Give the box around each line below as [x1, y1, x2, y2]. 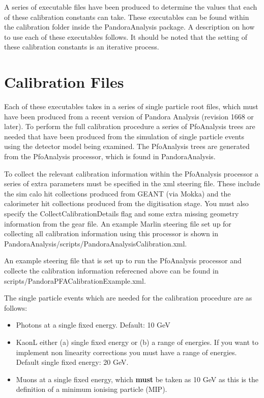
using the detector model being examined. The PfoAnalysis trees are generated [4, 141, 250, 152]
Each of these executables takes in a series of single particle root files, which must [4, 101, 258, 112]
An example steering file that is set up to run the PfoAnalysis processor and [4, 255, 242, 266]
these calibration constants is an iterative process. [4, 41, 159, 52]
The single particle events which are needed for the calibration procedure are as [4, 292, 252, 303]
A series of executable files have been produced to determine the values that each [4, 2, 257, 12]
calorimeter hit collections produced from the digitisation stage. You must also [4, 198, 249, 209]
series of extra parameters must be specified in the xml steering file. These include [4, 178, 260, 189]
